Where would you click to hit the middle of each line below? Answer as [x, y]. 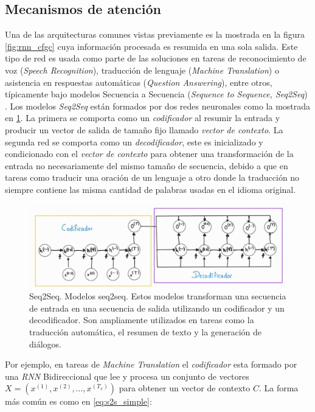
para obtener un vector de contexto [185, 388]
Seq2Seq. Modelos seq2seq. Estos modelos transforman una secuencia [158, 296]
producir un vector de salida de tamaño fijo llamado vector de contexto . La [144, 129]
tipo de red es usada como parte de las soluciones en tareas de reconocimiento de [156, 58]
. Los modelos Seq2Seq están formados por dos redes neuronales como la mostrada [158, 106]
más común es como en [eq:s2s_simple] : [78, 401]
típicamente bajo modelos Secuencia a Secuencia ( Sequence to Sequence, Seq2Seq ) [156, 94]
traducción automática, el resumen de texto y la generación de [146, 331]
